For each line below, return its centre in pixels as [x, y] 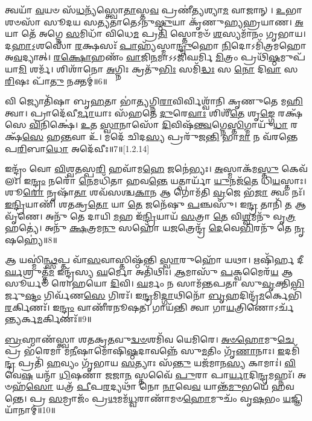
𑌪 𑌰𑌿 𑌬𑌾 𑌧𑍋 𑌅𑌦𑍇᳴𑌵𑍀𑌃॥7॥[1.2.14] [77, 148]
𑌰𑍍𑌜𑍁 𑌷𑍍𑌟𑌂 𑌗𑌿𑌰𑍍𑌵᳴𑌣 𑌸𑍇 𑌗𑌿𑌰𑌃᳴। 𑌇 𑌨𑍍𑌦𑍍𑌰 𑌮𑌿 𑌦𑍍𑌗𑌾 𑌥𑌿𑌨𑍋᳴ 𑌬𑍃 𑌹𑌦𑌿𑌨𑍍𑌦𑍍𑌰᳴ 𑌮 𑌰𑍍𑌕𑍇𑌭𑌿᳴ [154, 295]
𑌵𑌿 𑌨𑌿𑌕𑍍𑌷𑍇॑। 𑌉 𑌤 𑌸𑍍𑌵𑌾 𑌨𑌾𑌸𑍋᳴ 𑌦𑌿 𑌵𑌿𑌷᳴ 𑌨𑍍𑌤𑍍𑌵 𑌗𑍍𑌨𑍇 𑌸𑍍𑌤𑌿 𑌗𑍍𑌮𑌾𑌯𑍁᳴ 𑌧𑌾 [158, 125]
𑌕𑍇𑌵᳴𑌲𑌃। [294, 169]
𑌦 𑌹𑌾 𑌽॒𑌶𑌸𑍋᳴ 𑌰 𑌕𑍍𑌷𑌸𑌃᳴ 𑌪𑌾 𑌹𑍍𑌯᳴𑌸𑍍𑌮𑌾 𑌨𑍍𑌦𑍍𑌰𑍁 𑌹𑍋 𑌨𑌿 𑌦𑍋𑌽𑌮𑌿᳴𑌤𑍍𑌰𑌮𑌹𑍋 [156, 45]
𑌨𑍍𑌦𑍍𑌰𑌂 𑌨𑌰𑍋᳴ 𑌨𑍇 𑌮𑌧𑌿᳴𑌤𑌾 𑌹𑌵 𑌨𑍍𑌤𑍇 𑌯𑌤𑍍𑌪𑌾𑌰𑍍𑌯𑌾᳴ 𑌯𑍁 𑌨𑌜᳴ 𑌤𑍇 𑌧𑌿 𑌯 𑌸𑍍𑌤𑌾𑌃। [169, 180]
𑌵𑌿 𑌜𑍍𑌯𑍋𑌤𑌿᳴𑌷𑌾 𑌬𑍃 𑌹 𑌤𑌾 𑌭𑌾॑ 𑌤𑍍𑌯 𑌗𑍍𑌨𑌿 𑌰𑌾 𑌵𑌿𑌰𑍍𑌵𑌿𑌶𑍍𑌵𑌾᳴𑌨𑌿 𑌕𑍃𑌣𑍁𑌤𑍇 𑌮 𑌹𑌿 [154, 101]
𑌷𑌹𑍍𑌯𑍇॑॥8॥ [31, 239]
